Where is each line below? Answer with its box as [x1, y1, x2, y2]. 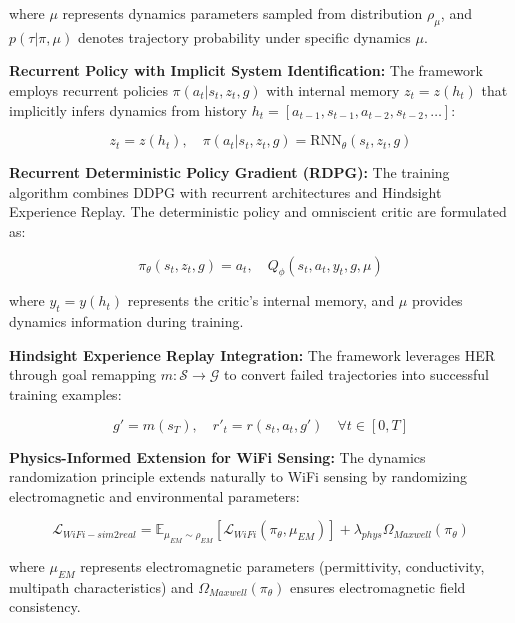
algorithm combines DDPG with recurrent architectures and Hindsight [9, 181, 442, 202]
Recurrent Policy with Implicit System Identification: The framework [9, 60, 483, 81]
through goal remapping [9, 364, 157, 385]
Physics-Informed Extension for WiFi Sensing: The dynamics [9, 446, 426, 467]
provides [411, 290, 463, 311]
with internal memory [266, 79, 400, 100]
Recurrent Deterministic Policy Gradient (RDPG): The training [9, 162, 450, 183]
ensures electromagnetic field [290, 576, 466, 597]
